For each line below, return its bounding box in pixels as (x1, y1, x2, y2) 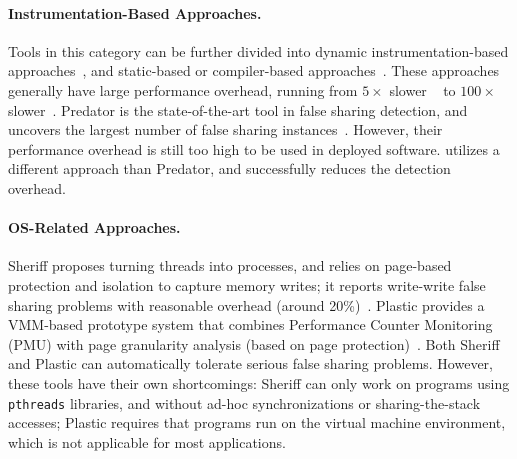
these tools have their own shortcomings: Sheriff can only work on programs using (8, 372, 510, 393)
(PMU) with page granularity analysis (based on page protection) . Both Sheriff (8, 333, 500, 354)
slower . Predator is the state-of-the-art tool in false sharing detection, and (8, 99, 468, 120)
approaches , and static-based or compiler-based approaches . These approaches (8, 60, 500, 81)
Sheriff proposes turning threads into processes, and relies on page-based (8, 255, 452, 276)
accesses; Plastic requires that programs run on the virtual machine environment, (8, 412, 506, 433)
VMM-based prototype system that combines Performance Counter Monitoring (8, 314, 493, 335)
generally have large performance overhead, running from (8, 79, 358, 100)
